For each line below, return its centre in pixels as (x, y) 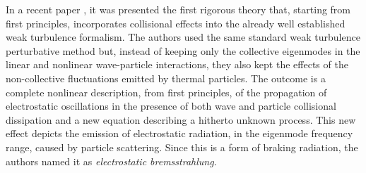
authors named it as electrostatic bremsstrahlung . (111, 161)
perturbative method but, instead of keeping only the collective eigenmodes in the (183, 50)
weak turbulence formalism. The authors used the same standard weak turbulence (183, 37)
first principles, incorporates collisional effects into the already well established (176, 23)
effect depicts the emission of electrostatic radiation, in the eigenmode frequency (179, 133)
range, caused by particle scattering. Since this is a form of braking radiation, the (182, 147)
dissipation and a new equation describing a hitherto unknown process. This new (181, 119)
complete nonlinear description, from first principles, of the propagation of (166, 92)
